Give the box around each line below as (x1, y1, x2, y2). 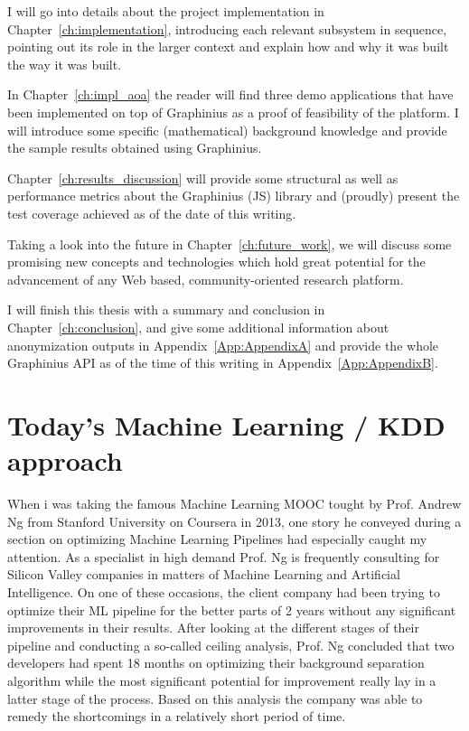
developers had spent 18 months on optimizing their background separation (7, 653, 425, 672)
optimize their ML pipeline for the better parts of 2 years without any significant (7, 600, 456, 619)
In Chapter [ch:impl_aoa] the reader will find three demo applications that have (7, 85, 454, 104)
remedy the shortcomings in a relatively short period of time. (7, 707, 346, 726)
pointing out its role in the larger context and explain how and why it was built (7, 37, 449, 56)
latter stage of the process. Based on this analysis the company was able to (7, 689, 423, 708)
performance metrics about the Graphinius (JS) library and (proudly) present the (7, 186, 460, 205)
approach (7, 442, 123, 479)
